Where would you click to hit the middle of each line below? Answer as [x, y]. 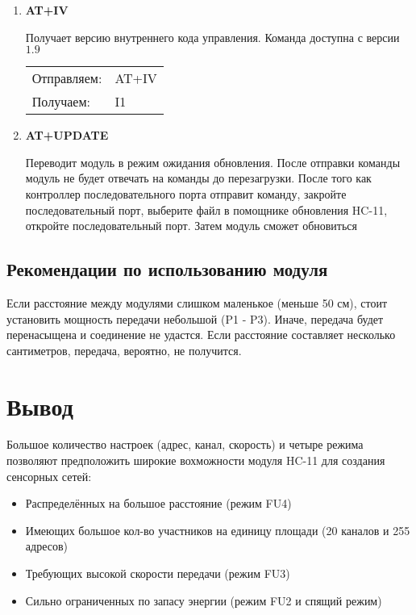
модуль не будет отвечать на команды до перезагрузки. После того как [198, 178]
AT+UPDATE [67, 135]
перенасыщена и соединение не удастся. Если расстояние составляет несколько [201, 335]
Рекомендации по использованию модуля [167, 269]
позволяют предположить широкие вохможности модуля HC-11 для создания [196, 460]
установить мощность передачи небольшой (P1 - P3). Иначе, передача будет [195, 318]
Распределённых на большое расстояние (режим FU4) [158, 503]
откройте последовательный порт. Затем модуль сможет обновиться [191, 226]
